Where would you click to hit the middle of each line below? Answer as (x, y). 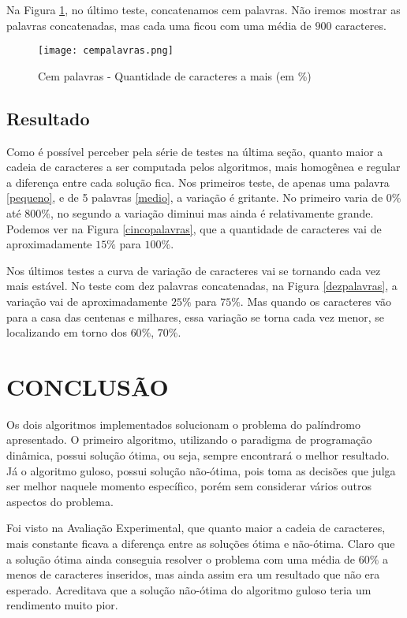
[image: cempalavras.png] (106, 51)
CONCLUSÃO (88, 386)
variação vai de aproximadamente (87, 301)
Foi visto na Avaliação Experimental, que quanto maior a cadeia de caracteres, (196, 528)
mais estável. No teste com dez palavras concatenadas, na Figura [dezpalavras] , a (202, 286)
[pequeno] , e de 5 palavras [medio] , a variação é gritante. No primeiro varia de (195, 197)
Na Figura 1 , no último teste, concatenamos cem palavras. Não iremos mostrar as (203, 9)
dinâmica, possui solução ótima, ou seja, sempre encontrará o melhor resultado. (198, 455)
